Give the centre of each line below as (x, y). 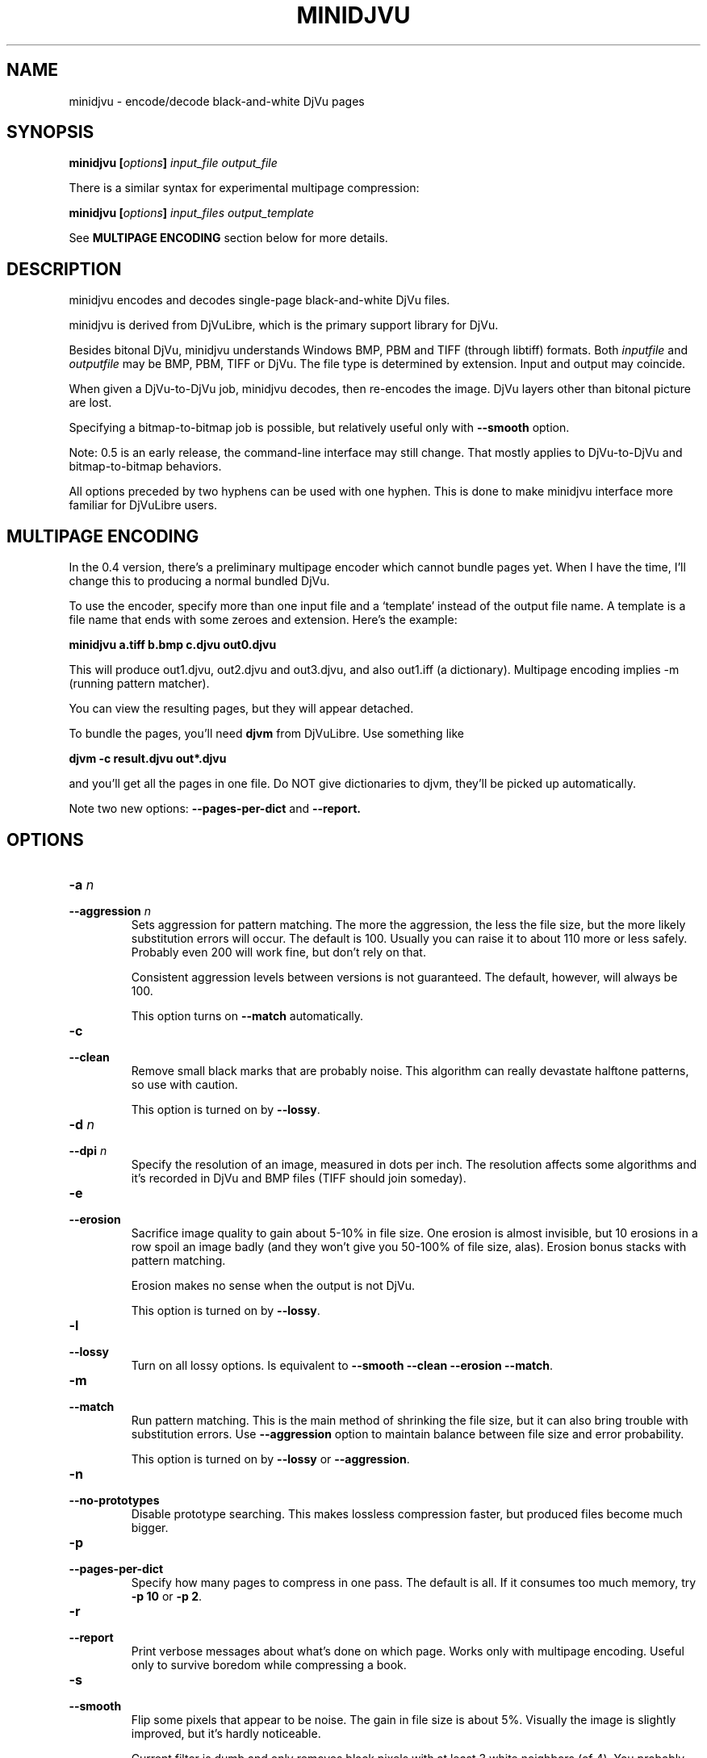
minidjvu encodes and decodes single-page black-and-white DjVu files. (259, 300)
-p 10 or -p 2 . (167, 1596)
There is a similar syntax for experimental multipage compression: (244, 188)
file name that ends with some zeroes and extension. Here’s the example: (263, 620)
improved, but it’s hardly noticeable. (226, 1733)
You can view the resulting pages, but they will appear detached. (241, 709)
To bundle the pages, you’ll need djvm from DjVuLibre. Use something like (266, 734)
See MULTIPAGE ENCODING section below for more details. (228, 238)
